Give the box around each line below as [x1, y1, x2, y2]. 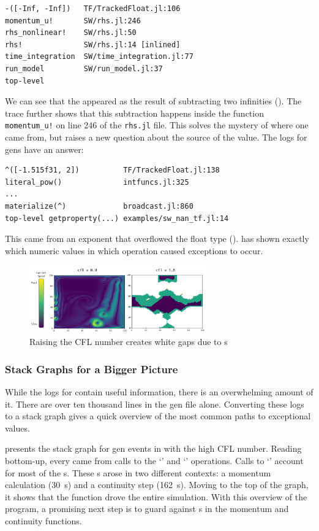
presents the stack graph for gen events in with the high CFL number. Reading [5, 442, 302, 455]
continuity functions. [5, 514, 82, 527]
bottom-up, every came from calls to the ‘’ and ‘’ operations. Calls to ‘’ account [5, 454, 304, 467]
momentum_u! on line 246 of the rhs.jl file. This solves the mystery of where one [5, 118, 309, 131]
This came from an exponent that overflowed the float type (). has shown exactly [5, 232, 309, 245]
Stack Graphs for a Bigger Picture [5, 361, 178, 376]
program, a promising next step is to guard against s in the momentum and [5, 502, 289, 515]
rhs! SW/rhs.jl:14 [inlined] [5, 40, 181, 49]
